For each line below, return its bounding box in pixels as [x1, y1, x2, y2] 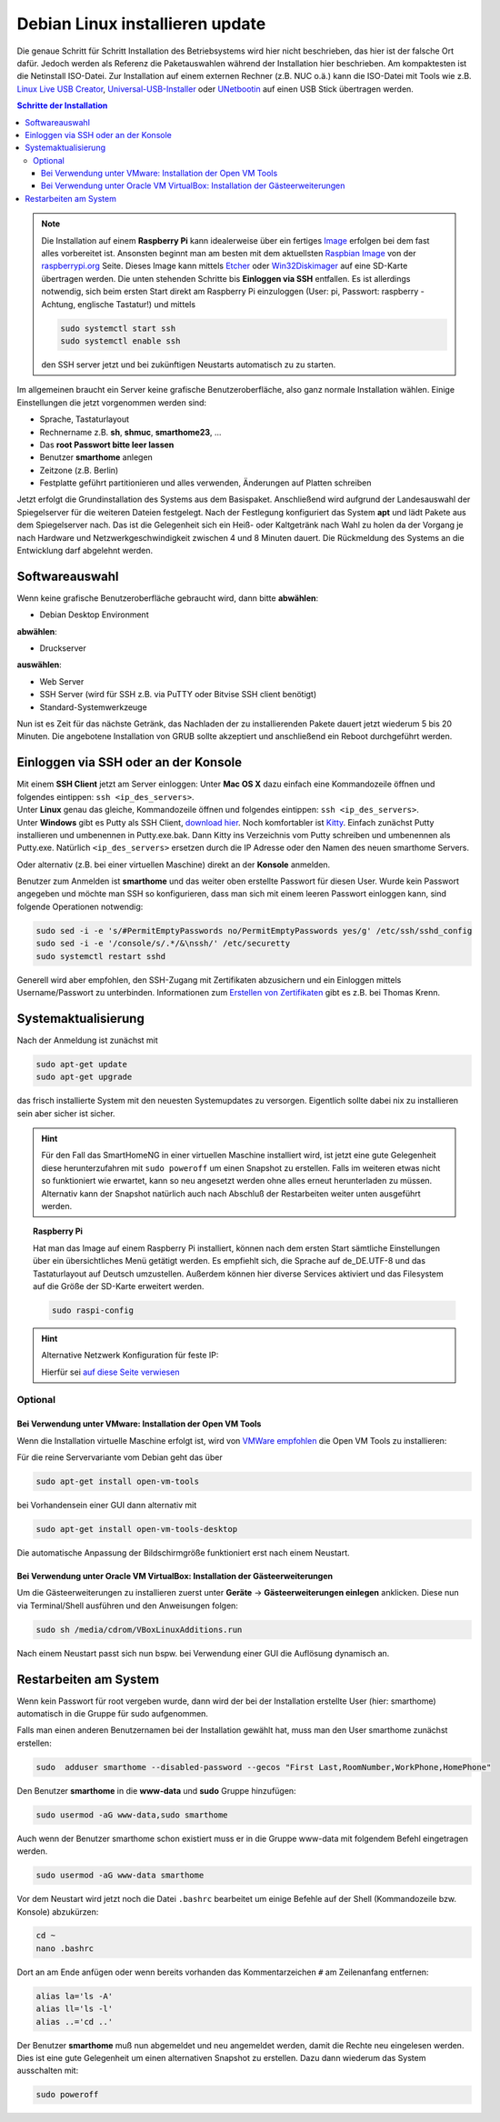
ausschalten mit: [16, 2065, 79, 2077]
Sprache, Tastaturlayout [39, 414, 130, 425]
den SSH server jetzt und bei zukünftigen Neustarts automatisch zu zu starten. [41, 359, 336, 370]
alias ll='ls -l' [35, 2004, 114, 2014]
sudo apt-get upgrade [35, 1072, 133, 1082]
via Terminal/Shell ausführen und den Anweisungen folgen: [16, 1600, 238, 1611]
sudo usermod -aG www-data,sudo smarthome [35, 1809, 228, 1820]
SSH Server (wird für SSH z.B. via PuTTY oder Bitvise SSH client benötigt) [39, 689, 317, 700]
